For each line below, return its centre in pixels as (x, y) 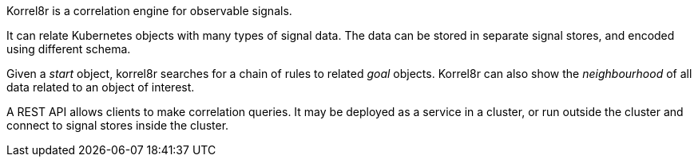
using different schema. (69, 49)
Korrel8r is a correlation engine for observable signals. (149, 11)
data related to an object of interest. (101, 87)
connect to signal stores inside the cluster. (118, 125)
